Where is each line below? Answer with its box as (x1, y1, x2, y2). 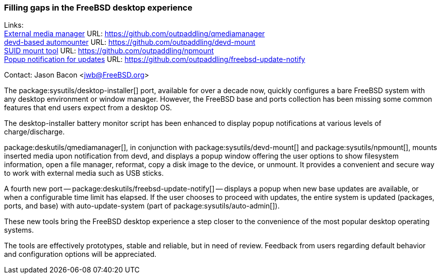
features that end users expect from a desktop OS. (4, 103, 172, 112)
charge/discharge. (4, 127, 65, 136)
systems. (4, 226, 34, 235)
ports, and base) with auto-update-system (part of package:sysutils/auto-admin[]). (4, 201, 280, 211)
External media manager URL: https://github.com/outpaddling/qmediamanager (4, 29, 265, 38)
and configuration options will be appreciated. (4, 250, 157, 259)
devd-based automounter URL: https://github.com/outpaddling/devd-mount (4, 38, 256, 47)
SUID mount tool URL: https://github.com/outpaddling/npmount (4, 46, 214, 55)
